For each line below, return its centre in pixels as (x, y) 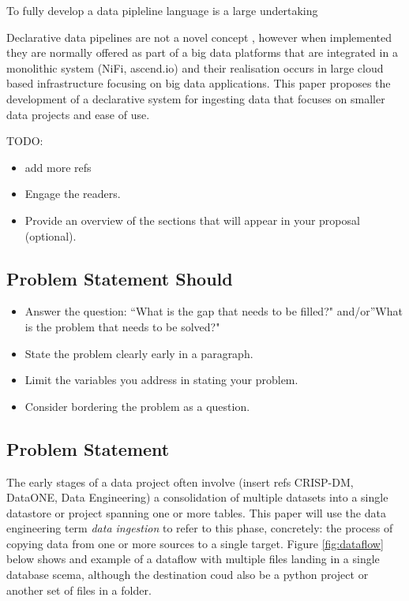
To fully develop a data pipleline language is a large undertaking (162, 10)
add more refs (58, 167)
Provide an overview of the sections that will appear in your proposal (192, 220)
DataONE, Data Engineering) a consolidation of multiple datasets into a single (197, 497)
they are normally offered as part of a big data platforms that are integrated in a (202, 52)
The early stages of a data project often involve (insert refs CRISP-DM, (180, 482)
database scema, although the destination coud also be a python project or (188, 575)
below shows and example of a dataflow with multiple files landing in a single (193, 559)
